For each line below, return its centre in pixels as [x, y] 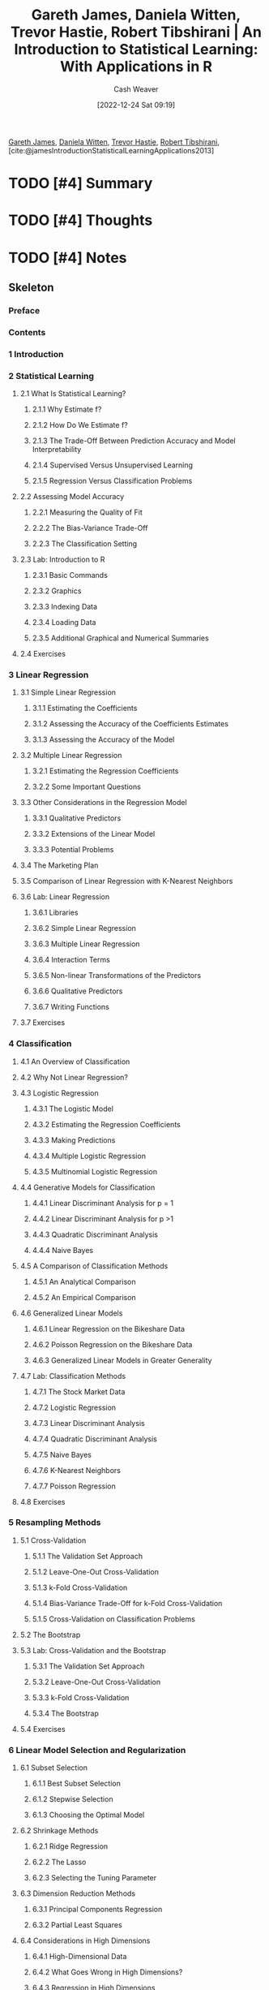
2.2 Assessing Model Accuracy [72, 496]
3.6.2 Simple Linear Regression [84, 928]
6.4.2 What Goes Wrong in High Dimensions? [107, 1972]
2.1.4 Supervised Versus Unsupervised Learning [112, 465]
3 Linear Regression [49, 674]
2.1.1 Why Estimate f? [67, 409]
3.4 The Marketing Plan [59, 865]
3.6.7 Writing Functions [70, 1007]
